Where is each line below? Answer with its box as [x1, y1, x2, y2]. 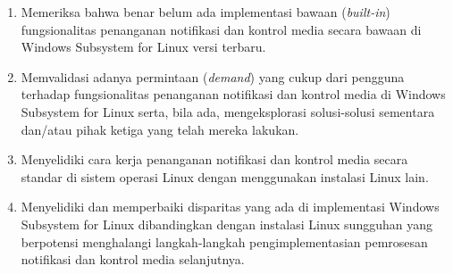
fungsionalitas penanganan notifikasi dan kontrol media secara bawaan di [21, 20, 422, 38]
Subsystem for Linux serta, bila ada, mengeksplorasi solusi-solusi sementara [21, 102, 435, 120]
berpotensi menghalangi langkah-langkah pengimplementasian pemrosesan [21, 232, 428, 251]
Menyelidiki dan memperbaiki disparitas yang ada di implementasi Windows [21, 197, 440, 216]
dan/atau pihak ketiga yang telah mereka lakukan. [21, 120, 299, 138]
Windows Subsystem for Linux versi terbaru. [21, 37, 266, 56]
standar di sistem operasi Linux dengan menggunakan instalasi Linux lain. [21, 167, 429, 186]
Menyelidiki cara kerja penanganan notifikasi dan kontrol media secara [21, 150, 408, 169]
